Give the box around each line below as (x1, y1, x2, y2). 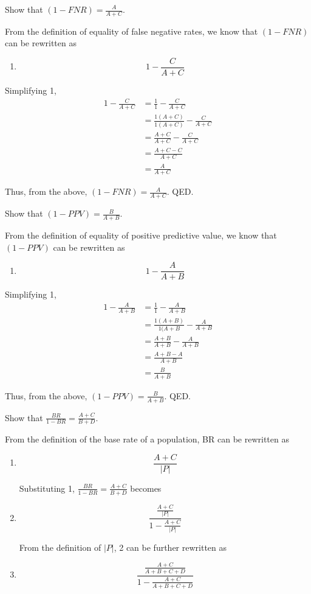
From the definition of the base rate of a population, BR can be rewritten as (5, 433, 289, 445)
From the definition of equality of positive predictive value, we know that (5, 229, 277, 242)
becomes (130, 481, 162, 494)
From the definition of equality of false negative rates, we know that (5, 24, 258, 37)
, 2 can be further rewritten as (114, 540, 227, 553)
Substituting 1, (19, 481, 75, 494)
